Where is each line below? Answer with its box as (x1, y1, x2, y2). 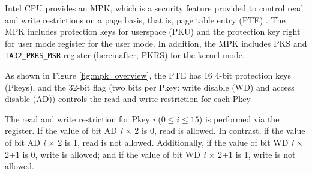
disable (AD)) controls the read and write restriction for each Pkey (5, 92, 251, 105)
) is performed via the (199, 112, 280, 125)
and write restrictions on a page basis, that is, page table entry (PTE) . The (5, 13, 286, 26)
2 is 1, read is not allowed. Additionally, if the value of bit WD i (58, 136, 294, 148)
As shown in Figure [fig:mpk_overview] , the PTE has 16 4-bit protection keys (5, 69, 292, 82)
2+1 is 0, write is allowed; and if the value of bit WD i (5, 148, 206, 160)
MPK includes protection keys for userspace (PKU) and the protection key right (5, 25, 301, 38)
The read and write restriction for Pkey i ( (5, 112, 161, 125)
